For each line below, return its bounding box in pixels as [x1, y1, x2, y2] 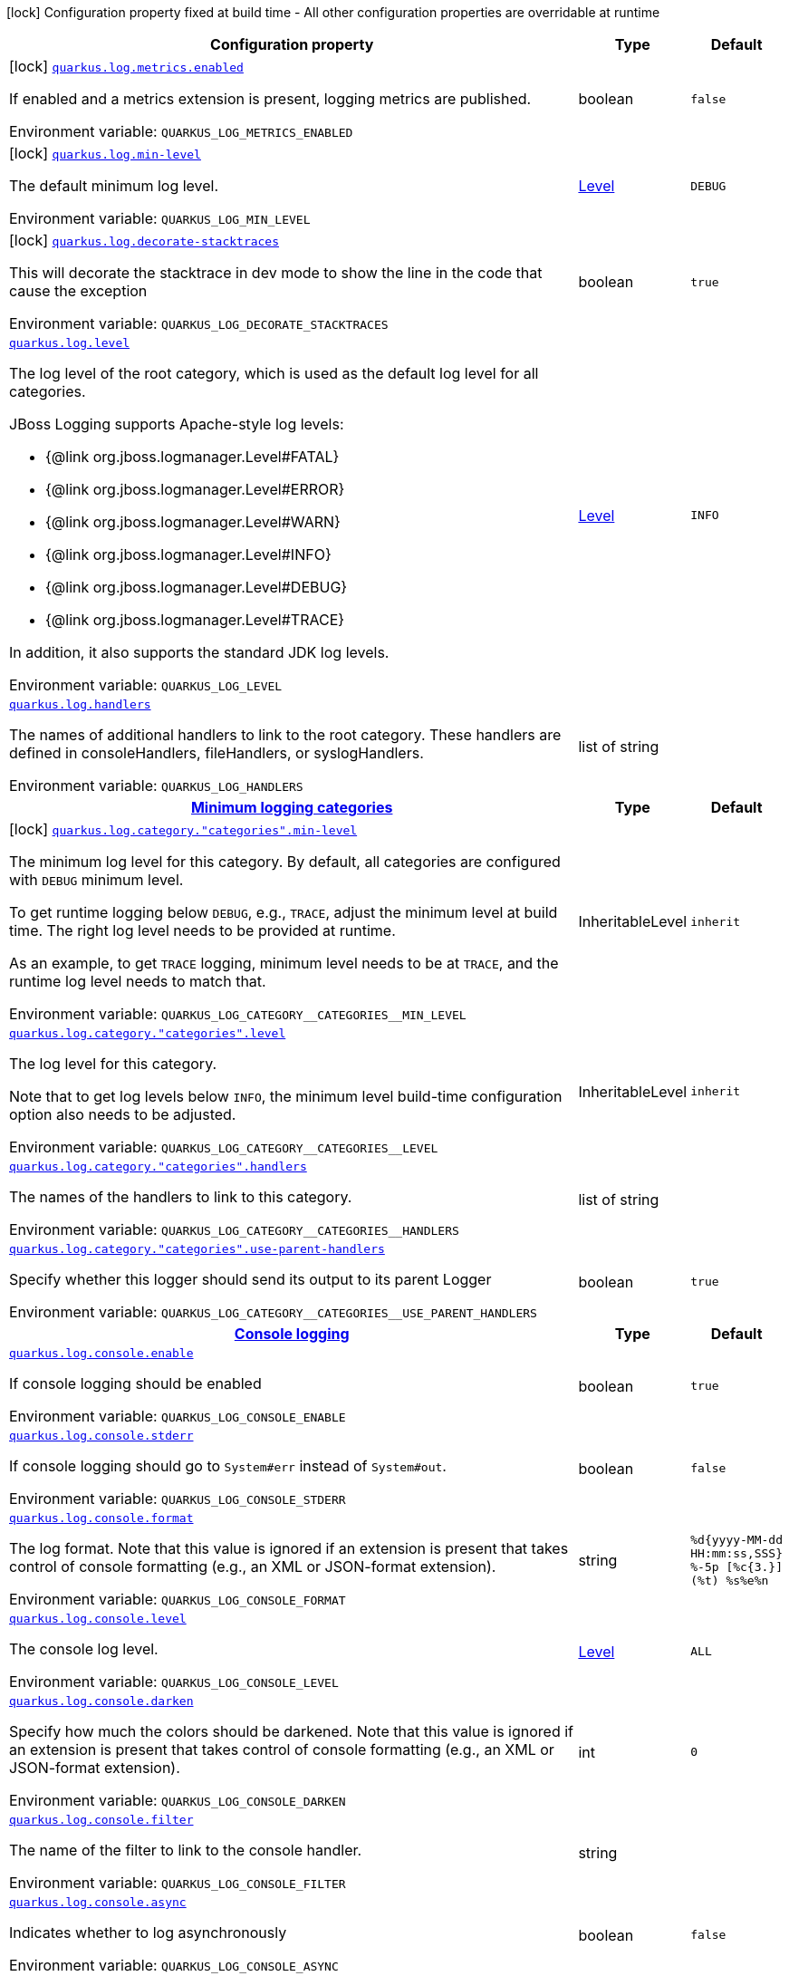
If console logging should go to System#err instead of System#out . [9, 1457, 447, 1475]
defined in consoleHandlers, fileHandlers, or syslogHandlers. [9, 744, 424, 762]
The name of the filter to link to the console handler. [9, 1841, 362, 1859]
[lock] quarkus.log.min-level [9, 144, 201, 162]
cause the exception [9, 282, 148, 300]
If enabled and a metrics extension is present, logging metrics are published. [9, 90, 532, 108]
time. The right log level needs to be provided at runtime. [9, 921, 396, 940]
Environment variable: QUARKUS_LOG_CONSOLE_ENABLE [9, 1407, 346, 1425]
